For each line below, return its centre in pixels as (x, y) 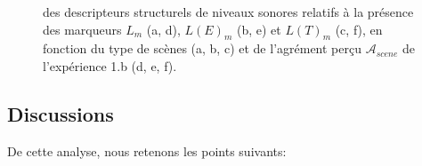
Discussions (61, 113)
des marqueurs (82, 29)
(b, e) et (259, 29)
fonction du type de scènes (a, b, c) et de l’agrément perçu (202, 48)
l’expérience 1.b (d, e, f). (110, 65)
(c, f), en (359, 29)
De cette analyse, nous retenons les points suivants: (147, 150)
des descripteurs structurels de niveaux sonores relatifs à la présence (228, 12)
